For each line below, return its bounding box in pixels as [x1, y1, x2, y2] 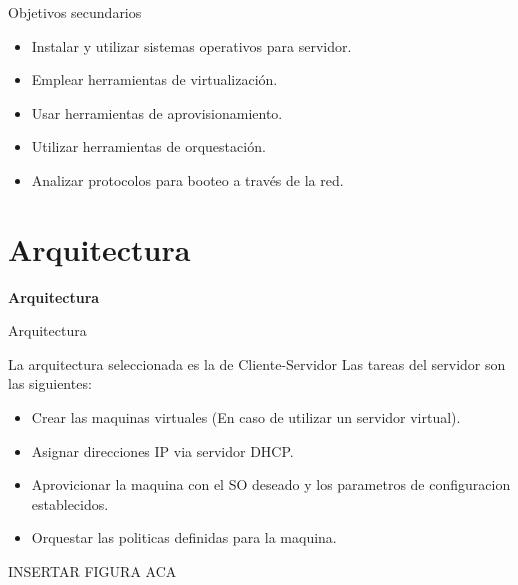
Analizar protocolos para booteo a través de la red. [31, 169, 344, 190]
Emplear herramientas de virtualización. [31, 69, 278, 90]
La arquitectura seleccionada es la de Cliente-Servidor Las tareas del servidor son [8, 353, 506, 374]
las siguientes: [8, 373, 92, 394]
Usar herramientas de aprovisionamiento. [31, 102, 283, 123]
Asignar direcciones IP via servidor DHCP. [31, 440, 294, 461]
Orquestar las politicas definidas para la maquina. [31, 527, 337, 548]
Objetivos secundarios [8, 2, 142, 22]
